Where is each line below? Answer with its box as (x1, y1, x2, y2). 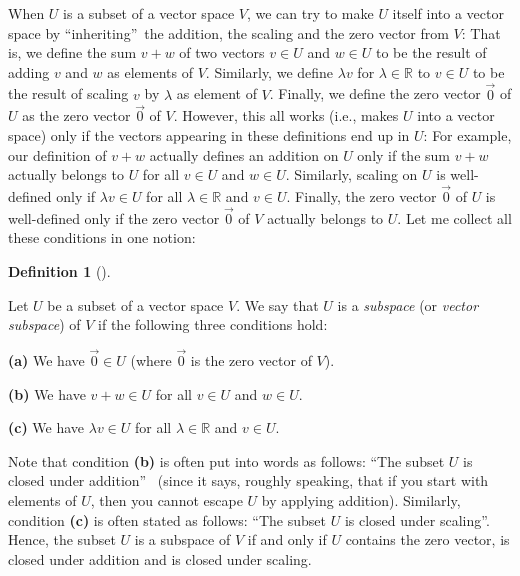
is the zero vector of (190, 350, 312, 370)
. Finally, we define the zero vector (269, 83, 481, 104)
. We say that (236, 294, 319, 315)
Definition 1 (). (8, 261, 111, 281)
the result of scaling (8, 83, 129, 104)
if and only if (247, 529, 327, 550)
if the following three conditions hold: (98, 314, 328, 335)
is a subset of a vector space (63, 3, 235, 23)
